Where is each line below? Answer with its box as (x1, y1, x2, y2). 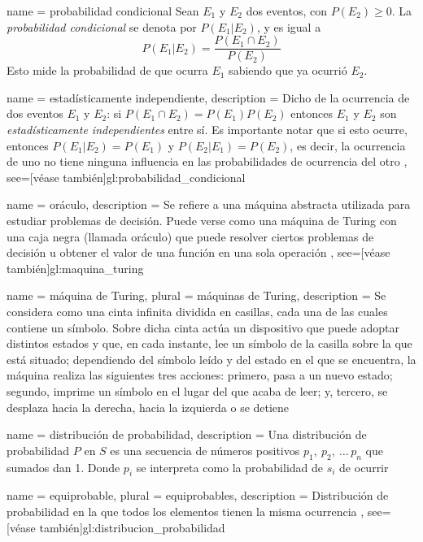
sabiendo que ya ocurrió (229, 62, 347, 79)
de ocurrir (339, 458, 389, 475)
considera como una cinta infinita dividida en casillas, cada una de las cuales (7, 302, 388, 319)
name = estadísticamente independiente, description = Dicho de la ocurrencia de (7, 89, 410, 106)
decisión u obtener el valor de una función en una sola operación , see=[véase (7, 244, 390, 261)
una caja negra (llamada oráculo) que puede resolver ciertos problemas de (7, 228, 374, 245)
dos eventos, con (246, 2, 327, 19)
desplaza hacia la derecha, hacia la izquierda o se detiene (7, 398, 290, 415)
